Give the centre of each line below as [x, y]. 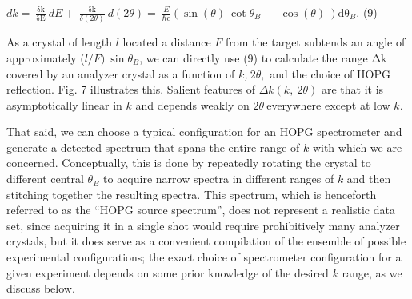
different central [45, 179]
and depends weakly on [192, 104]
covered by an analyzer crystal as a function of [121, 73]
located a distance [167, 42]
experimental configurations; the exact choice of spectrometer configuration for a [204, 257]
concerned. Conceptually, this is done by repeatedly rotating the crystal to [189, 163]
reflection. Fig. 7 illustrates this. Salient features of [131, 89]
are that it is [352, 89]
